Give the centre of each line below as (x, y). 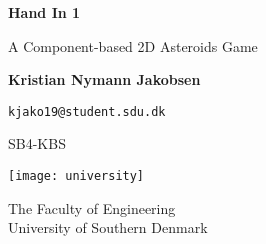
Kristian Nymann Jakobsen (104, 79)
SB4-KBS (37, 143)
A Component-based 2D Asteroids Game (133, 45)
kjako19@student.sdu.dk (87, 111)
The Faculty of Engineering (92, 207)
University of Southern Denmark (108, 227)
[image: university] (76, 176)
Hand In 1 (44, 12)
